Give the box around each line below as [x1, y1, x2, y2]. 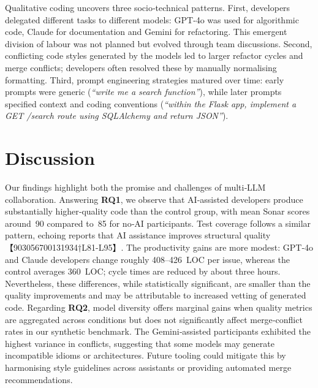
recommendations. [5, 373, 73, 386]
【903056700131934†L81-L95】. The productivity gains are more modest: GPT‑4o [5, 241, 313, 254]
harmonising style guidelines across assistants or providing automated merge [5, 360, 292, 373]
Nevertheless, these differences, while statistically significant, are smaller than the [5, 276, 311, 289]
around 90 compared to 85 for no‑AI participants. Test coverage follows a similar [5, 216, 311, 229]
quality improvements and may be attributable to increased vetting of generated [5, 289, 306, 302]
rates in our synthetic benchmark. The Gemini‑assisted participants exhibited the [5, 325, 311, 338]
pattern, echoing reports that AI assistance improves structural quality [5, 229, 271, 242]
